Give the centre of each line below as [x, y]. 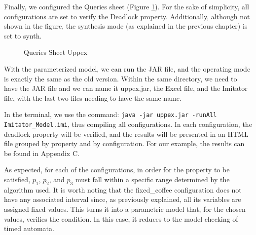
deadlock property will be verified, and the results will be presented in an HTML [126, 134]
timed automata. [29, 228]
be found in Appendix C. [42, 153]
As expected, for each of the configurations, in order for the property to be [117, 170]
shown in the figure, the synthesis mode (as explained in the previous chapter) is [126, 26]
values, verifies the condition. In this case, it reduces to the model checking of [121, 218]
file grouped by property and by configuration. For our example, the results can [124, 143]
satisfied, [17, 179]
